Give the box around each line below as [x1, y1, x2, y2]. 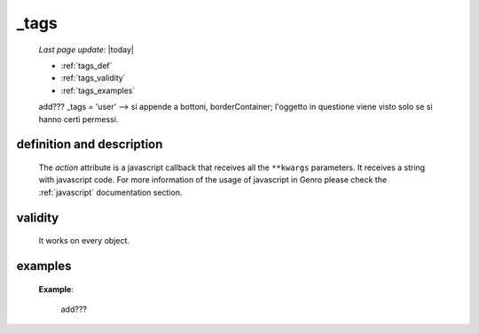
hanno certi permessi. [38, 113, 119, 124]
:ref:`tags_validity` [60, 73, 126, 83]
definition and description [16, 137, 163, 152]
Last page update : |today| [38, 44, 135, 55]
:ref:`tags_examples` [60, 85, 136, 96]
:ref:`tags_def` [60, 60, 113, 71]
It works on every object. [38, 236, 130, 246]
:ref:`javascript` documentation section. [38, 187, 183, 197]
